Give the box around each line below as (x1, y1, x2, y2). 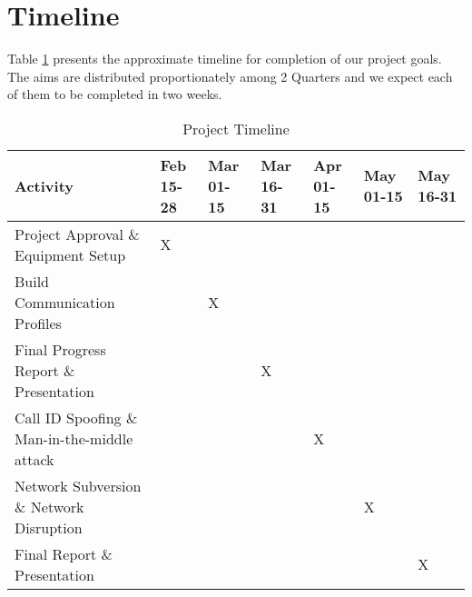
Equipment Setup (15, 244, 126, 265)
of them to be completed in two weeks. (7, 85, 222, 104)
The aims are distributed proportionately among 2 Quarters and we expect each (7, 66, 453, 85)
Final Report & (15, 542, 113, 564)
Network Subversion (15, 474, 142, 496)
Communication (15, 291, 115, 313)
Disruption (15, 516, 83, 538)
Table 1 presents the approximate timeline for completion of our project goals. (7, 49, 442, 68)
